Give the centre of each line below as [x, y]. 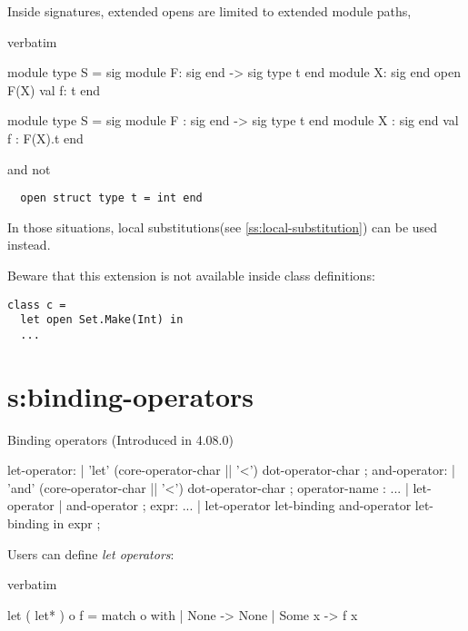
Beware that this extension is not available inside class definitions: [191, 275]
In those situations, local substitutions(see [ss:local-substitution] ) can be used [223, 227]
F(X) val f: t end [54, 89]
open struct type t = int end [111, 198]
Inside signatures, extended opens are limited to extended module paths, [209, 11]
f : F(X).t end [45, 138]
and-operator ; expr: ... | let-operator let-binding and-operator [239, 505]
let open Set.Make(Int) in [102, 320]
